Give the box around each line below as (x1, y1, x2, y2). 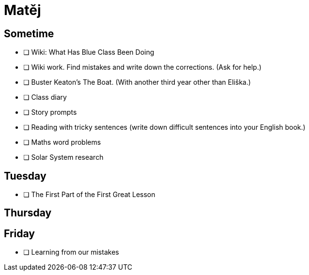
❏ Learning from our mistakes (23, 248, 119, 257)
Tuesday (4, 169, 46, 182)
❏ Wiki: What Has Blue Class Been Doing (23, 48, 154, 57)
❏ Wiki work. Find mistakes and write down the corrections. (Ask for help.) (23, 63, 262, 72)
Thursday (4, 207, 52, 219)
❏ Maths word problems (23, 138, 101, 147)
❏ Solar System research (23, 153, 104, 162)
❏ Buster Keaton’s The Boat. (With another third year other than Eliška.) (23, 78, 251, 87)
